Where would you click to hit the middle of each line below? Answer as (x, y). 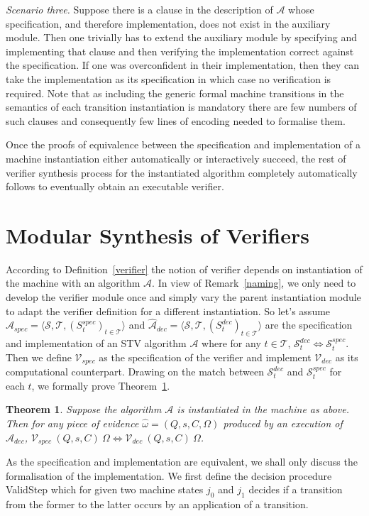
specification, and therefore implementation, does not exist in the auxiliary (168, 23)
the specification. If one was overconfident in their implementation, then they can (183, 65)
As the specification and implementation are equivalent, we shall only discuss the (182, 462)
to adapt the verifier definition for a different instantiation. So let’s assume (168, 311)
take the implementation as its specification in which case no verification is (169, 78)
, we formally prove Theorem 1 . (101, 385)
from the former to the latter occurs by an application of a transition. (157, 504)
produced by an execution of (283, 423)
